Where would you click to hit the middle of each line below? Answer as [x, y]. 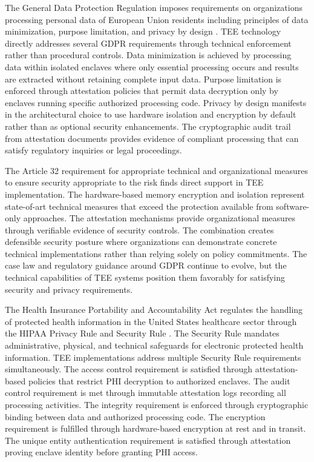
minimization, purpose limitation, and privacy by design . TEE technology [143, 31]
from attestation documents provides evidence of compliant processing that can [152, 138]
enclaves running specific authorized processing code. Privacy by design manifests [156, 102]
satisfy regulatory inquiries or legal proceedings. [93, 150]
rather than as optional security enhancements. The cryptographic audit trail [148, 126]
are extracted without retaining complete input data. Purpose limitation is [143, 79]
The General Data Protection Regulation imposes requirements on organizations [154, 7]
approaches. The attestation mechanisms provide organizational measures [159, 218]
